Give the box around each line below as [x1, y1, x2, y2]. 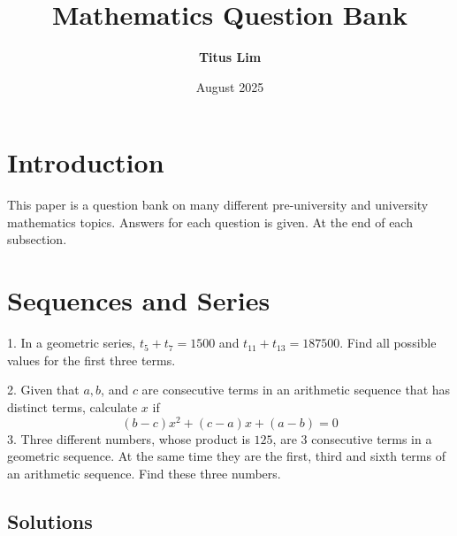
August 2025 [195, 77, 264, 96]
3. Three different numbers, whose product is [7, 429, 250, 448]
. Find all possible [339, 333, 437, 352]
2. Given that [7, 380, 80, 399]
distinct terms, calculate [7, 397, 138, 416]
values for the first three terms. [7, 350, 176, 369]
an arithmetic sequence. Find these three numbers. [7, 463, 281, 482]
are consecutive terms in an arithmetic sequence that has [141, 380, 451, 399]
